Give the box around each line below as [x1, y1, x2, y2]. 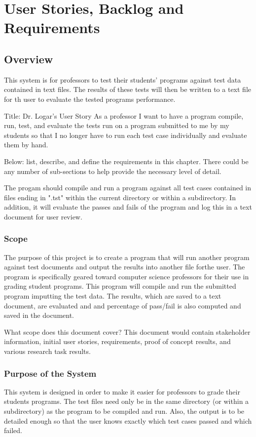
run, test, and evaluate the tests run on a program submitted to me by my [4, 120, 229, 131]
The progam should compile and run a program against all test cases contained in [4, 182, 252, 193]
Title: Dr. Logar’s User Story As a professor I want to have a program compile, [4, 110, 244, 121]
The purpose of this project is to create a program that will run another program [4, 252, 250, 262]
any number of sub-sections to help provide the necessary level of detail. [4, 166, 221, 176]
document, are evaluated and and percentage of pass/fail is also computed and [4, 300, 241, 310]
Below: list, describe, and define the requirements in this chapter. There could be [4, 156, 249, 166]
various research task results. [4, 346, 91, 356]
